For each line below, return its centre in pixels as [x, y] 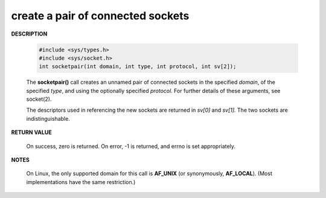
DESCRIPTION [29, 34]
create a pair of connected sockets [100, 16]
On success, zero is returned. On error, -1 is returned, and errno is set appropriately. [131, 146]
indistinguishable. [48, 118]
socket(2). [39, 99]
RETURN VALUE [31, 132]
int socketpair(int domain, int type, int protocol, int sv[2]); [138, 67]
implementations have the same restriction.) [81, 182]
